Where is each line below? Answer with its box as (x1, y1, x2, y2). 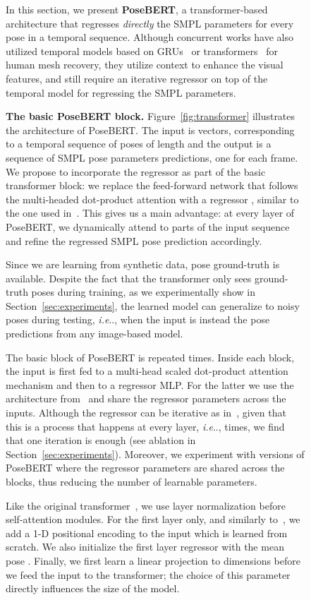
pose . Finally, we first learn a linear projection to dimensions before (6, 553, 300, 568)
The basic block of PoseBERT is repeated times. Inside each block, (6, 349, 295, 364)
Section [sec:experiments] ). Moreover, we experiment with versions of (6, 446, 305, 461)
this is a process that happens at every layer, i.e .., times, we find (6, 419, 285, 433)
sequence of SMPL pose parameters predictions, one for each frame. (6, 150, 298, 164)
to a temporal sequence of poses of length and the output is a (6, 136, 272, 151)
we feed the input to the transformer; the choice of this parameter (6, 567, 291, 582)
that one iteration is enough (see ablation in (6, 433, 196, 448)
